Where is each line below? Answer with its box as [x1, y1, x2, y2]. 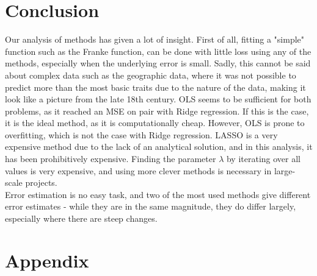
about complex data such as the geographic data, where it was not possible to [5, 68, 296, 81]
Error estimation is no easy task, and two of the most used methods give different [5, 188, 311, 200]
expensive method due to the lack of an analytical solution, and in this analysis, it [5, 140, 313, 153]
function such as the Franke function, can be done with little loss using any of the [5, 44, 312, 57]
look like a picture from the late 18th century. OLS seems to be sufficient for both [5, 93, 312, 105]
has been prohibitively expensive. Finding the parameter [5, 152, 216, 165]
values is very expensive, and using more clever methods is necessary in [5, 164, 272, 177]
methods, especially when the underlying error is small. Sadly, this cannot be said [5, 57, 311, 69]
